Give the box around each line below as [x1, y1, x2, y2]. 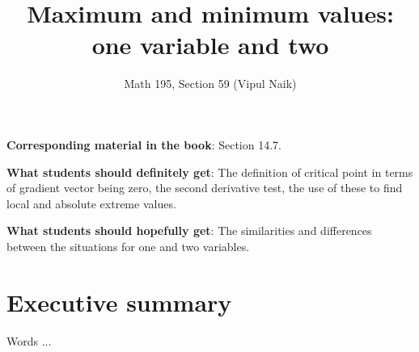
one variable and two [91, 28, 329, 61]
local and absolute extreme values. [6, 195, 176, 212]
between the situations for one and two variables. [6, 237, 250, 254]
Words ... [6, 332, 52, 349]
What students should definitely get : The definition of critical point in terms [6, 163, 413, 180]
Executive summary [6, 285, 232, 318]
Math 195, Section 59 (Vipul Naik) [124, 75, 297, 92]
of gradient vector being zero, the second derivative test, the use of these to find [6, 179, 403, 196]
